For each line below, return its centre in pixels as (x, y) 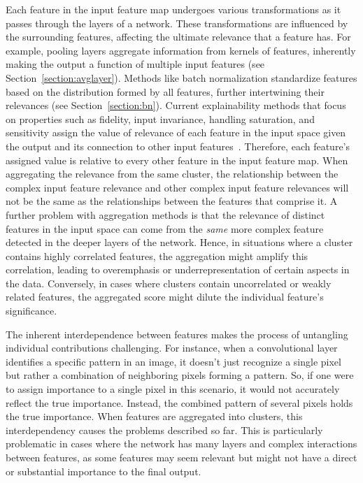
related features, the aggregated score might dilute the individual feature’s (165, 297)
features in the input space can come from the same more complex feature (165, 228)
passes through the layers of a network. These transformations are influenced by (177, 23)
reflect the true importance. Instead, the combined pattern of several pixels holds (179, 402)
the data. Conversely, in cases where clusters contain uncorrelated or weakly (169, 283)
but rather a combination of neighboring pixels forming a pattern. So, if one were (180, 375)
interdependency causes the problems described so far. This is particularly (164, 430)
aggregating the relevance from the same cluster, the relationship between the (172, 174)
